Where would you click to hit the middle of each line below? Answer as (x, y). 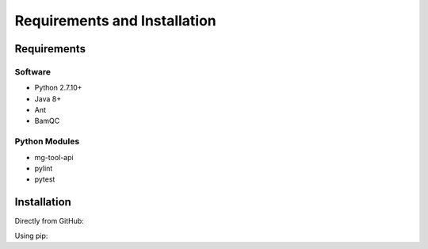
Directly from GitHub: (50, 221)
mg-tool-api (54, 157)
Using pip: (31, 236)
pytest (45, 179)
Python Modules (47, 141)
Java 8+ (48, 98)
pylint (44, 169)
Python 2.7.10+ (58, 88)
